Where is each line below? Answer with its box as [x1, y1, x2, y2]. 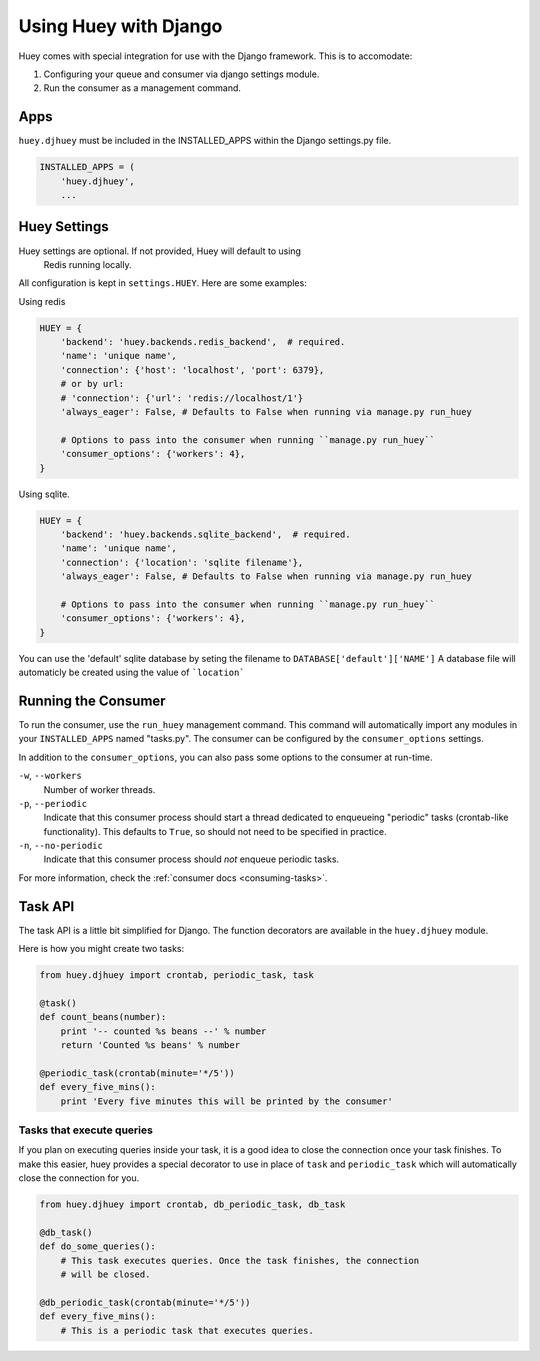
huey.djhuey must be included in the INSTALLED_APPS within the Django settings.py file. [18, 135, 392, 147]
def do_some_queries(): [39, 1241, 157, 1252]
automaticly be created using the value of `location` [18, 666, 245, 679]
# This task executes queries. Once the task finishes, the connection [60, 1255, 420, 1266]
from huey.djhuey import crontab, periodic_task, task [39, 970, 314, 981]
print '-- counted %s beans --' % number [60, 1025, 267, 1037]
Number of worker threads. [43, 783, 156, 795]
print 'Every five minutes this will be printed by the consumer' [60, 1095, 394, 1107]
